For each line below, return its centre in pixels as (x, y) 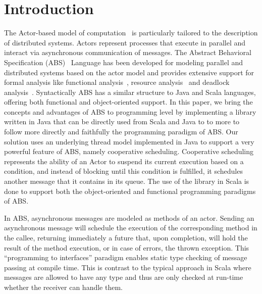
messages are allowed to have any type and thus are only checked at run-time (124, 277)
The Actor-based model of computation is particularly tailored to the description (131, 33)
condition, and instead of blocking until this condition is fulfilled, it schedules (123, 171)
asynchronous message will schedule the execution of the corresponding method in (131, 228)
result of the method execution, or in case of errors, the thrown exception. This (127, 247)
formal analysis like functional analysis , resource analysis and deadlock (117, 82)
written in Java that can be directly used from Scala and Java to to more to (122, 121)
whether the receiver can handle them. (63, 287)
